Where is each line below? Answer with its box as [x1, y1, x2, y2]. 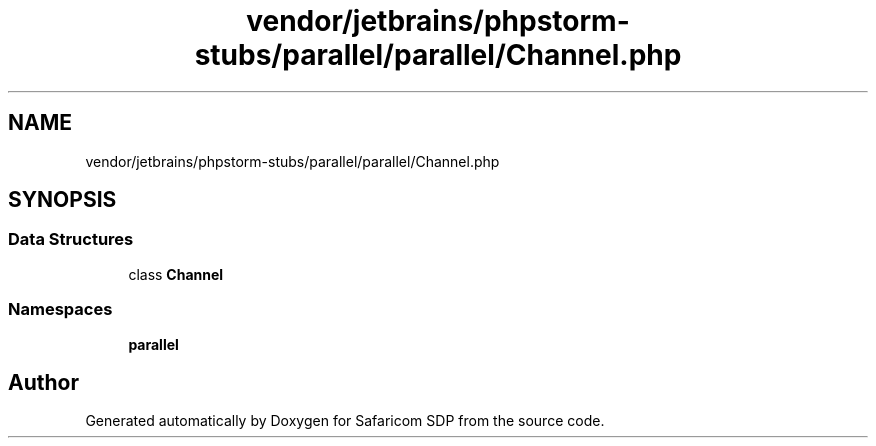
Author [8, 369, 79, 395]
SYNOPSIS [8, 187, 117, 213]
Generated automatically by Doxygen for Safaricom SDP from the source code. [85, 412, 605, 430]
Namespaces [8, 299, 113, 320]
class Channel [128, 265, 224, 283]
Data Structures [8, 229, 134, 250]
